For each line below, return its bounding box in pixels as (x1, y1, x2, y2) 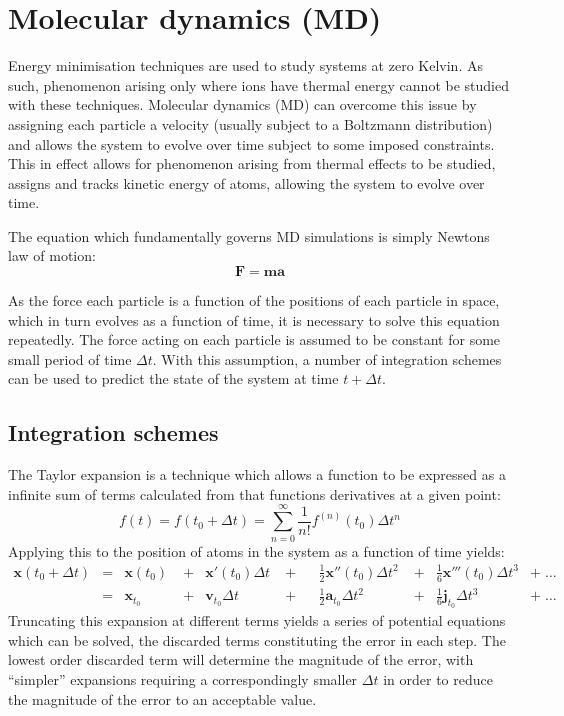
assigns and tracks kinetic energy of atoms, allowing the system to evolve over (8, 172, 485, 193)
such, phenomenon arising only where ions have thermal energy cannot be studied (8, 74, 509, 95)
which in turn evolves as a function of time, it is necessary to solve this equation (8, 309, 500, 330)
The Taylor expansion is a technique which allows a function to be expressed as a (8, 464, 506, 485)
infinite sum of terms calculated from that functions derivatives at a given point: (8, 483, 501, 504)
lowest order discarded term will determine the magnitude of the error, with (8, 649, 474, 670)
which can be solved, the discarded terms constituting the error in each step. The (8, 629, 506, 650)
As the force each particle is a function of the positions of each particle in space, (8, 290, 500, 311)
